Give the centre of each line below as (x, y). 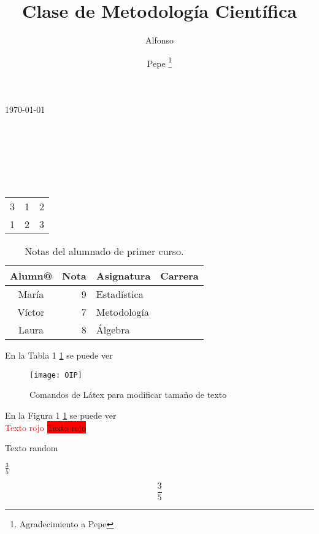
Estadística (120, 294)
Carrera (179, 276)
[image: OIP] (56, 375)
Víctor (31, 312)
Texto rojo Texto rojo (46, 427)
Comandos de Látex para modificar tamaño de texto (128, 395)
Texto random (32, 448)
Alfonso (159, 40)
